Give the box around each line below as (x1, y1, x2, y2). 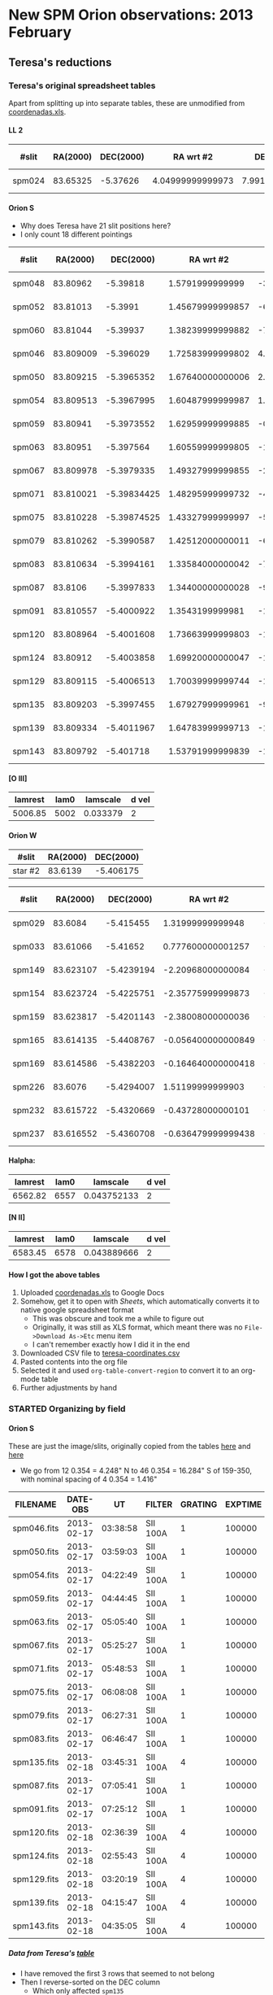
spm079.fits (12, 1710, 59, 1722)
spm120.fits (12, 1827, 59, 1838)
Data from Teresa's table (8, 1949, 95, 1958)
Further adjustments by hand (19, 1383, 118, 1393)
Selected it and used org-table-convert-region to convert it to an (19, 1365, 240, 1376)
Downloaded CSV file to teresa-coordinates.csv (19, 1348, 180, 1358)
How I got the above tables (8, 1269, 100, 1279)
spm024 (12, 175, 45, 186)
